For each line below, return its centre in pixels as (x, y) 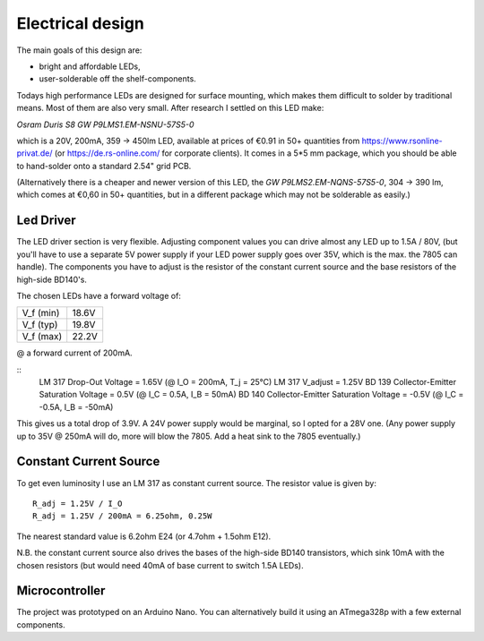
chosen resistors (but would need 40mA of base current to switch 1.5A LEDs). (160, 565)
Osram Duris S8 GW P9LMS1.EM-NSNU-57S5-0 (105, 124)
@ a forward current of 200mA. (75, 353)
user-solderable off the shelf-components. (117, 79)
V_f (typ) (40, 325)
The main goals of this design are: (79, 50)
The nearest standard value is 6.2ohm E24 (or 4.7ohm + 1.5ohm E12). (144, 536)
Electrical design (81, 23)
